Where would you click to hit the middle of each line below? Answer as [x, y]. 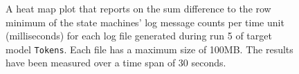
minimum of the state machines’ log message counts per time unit [145, 22]
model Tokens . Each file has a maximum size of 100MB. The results [149, 49]
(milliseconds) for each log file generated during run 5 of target [139, 36]
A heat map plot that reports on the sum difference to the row [138, 8]
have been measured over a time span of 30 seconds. [116, 63]
